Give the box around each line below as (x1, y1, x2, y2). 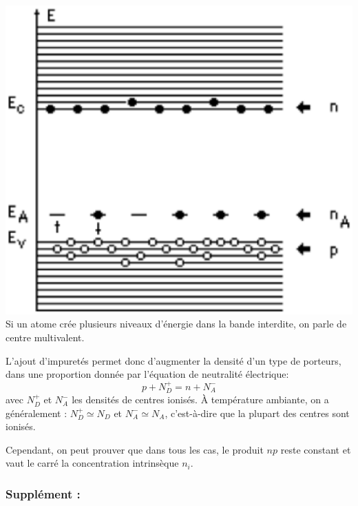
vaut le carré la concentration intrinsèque (6, 456, 179, 470)
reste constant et (280, 442, 351, 456)
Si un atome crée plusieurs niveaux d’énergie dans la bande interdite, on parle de (6, 316, 347, 331)
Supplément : (6, 485, 81, 502)
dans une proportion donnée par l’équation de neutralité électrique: (6, 367, 289, 381)
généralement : (6, 405, 67, 420)
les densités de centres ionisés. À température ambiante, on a (72, 392, 329, 407)
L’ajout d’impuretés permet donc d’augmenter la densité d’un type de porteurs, (6, 353, 341, 367)
